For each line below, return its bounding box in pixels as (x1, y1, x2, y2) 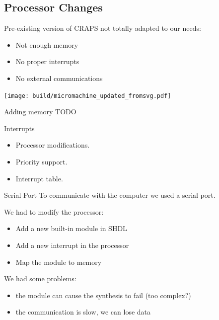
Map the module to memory (15, 256, 102, 267)
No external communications (15, 73, 103, 83)
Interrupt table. (15, 173, 63, 183)
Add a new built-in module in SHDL (15, 223, 127, 234)
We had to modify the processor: (4, 206, 104, 217)
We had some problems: (4, 273, 76, 284)
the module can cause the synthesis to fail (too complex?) (15, 290, 191, 300)
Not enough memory (15, 39, 78, 50)
